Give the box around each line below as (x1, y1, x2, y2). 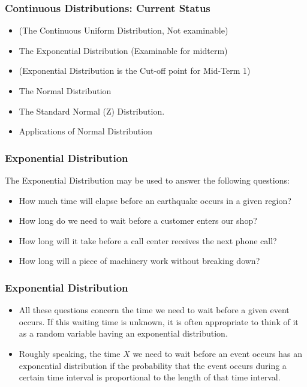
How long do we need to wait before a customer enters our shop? (19, 214, 257, 227)
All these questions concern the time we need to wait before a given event (19, 304, 290, 316)
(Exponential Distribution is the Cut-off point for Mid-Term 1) (19, 64, 251, 77)
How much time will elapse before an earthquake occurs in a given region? (19, 194, 291, 206)
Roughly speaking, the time (19, 347, 121, 359)
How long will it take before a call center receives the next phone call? (19, 234, 277, 247)
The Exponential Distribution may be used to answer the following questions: (5, 174, 290, 186)
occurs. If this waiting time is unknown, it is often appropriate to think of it (19, 315, 299, 328)
